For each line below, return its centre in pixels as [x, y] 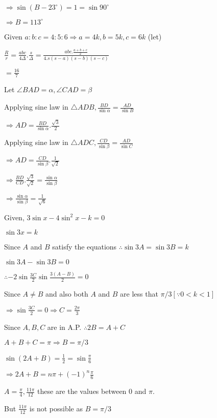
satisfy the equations [85, 247]
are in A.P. [64, 327]
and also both [67, 293]
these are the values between [82, 391]
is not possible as [56, 408]
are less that [139, 293]
